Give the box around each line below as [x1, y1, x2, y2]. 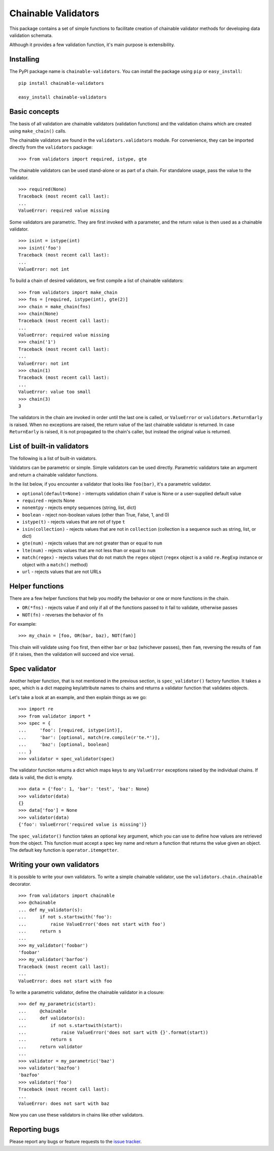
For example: [9, 621, 37, 627]
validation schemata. [9, 32, 53, 38]
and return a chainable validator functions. [9, 471, 98, 477]
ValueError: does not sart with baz [18, 1100, 110, 1106]
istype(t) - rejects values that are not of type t [22, 519, 125, 525]
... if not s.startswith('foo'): [18, 914, 113, 920]
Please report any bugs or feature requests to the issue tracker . [9, 1138, 142, 1145]
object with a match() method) [22, 561, 88, 567]
